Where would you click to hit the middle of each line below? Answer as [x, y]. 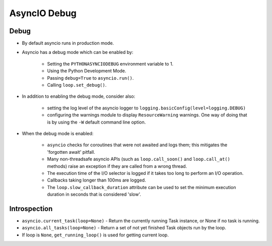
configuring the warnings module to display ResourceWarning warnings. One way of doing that [147, 115]
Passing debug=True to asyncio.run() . [90, 78]
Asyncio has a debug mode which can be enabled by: [78, 52]
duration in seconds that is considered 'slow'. [94, 195]
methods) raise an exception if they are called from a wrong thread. [117, 166]
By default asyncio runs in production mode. [68, 43]
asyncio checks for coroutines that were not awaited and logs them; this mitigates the [137, 145]
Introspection [31, 208]
